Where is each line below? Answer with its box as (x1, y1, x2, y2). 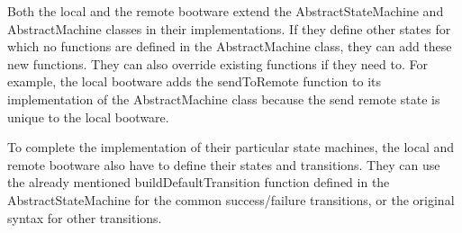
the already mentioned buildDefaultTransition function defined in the (7, 173, 390, 192)
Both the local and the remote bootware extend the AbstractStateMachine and (7, 2, 444, 20)
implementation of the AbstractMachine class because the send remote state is (7, 89, 440, 108)
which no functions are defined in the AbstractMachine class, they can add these (7, 37, 452, 56)
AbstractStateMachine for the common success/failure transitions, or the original (7, 190, 455, 209)
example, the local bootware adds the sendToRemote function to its (7, 72, 382, 91)
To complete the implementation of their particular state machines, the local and (7, 138, 455, 157)
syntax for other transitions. (7, 208, 162, 227)
